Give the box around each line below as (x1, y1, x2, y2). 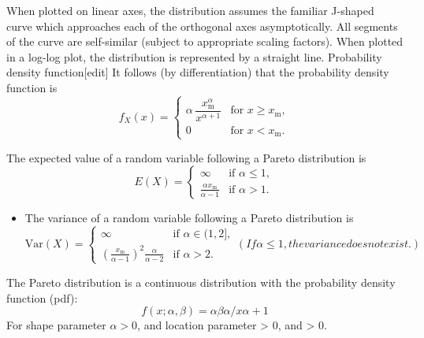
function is (6, 79, 58, 95)
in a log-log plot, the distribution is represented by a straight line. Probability (6, 48, 382, 65)
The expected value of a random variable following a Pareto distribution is (6, 149, 366, 165)
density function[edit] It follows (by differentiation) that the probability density (6, 64, 389, 80)
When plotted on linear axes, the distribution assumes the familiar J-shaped (6, 2, 374, 18)
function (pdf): (6, 289, 78, 306)
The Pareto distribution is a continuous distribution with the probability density (6, 273, 396, 290)
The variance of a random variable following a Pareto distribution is (24, 210, 354, 226)
